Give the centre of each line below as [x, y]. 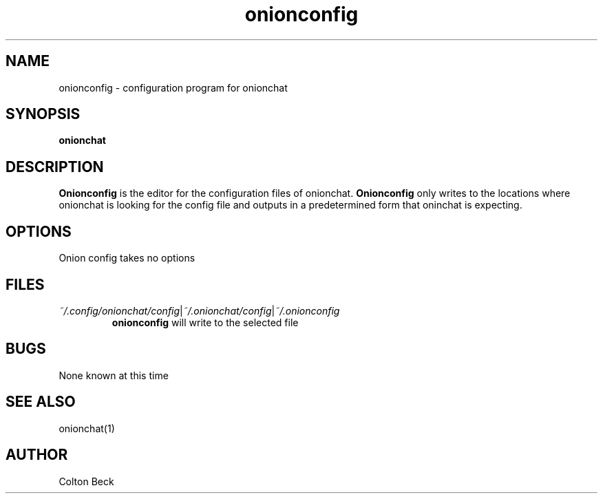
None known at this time [114, 375]
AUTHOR [37, 455]
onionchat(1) [87, 428]
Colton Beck [86, 481]
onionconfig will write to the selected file [205, 322]
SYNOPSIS [43, 114]
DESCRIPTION [55, 167]
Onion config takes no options [127, 258]
